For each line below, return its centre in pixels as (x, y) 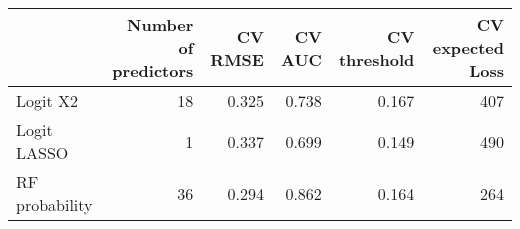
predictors (153, 70)
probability (54, 204)
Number (160, 24)
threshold (376, 59)
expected (468, 47)
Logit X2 (47, 100)
